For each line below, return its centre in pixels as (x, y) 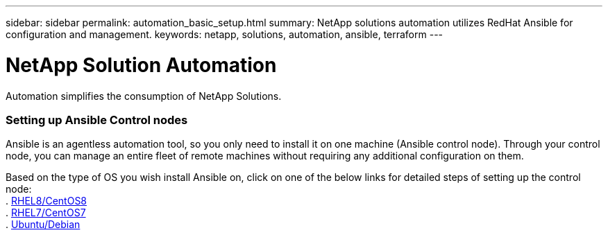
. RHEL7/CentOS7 (46, 213)
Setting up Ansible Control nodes (97, 120)
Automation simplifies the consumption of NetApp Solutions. (144, 96)
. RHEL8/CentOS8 (47, 201)
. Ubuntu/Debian (43, 225)
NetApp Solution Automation (141, 65)
